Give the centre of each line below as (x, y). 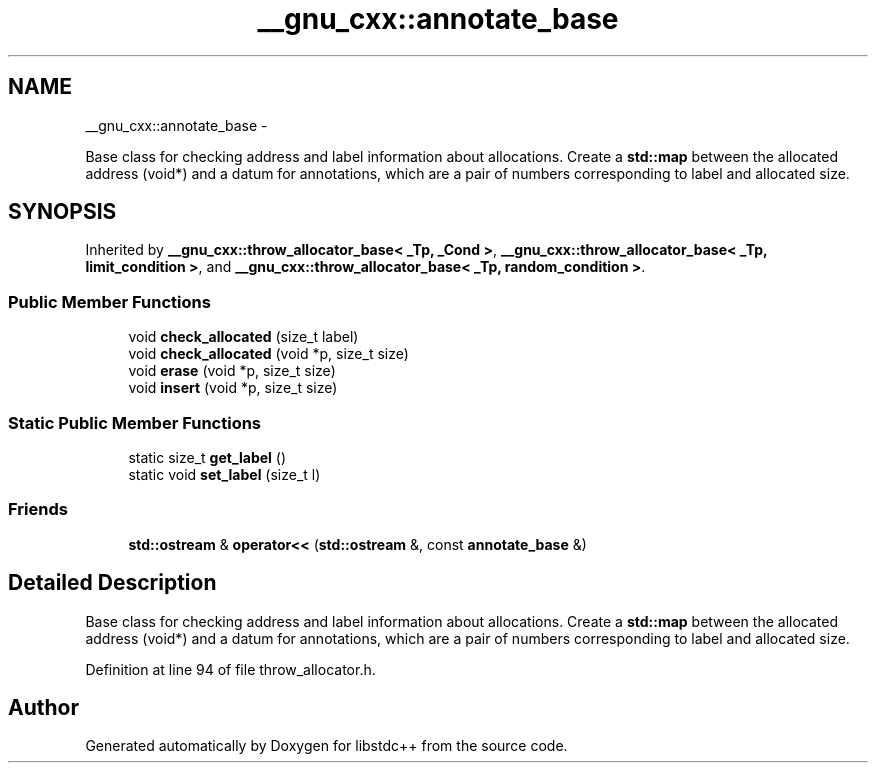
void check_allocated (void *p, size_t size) (268, 354)
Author (43, 707)
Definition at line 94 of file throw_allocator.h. (230, 669)
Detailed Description (112, 583)
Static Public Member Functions (135, 422)
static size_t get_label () (207, 457)
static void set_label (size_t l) (224, 474)
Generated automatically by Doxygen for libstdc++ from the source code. (326, 746)
